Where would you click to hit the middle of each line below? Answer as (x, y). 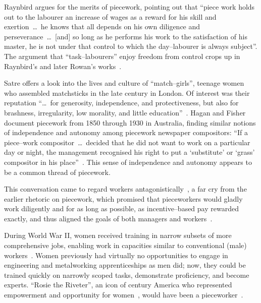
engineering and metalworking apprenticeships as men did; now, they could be (125, 265)
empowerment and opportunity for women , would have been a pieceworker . (124, 295)
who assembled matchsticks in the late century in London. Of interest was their (127, 93)
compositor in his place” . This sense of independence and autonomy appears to (128, 162)
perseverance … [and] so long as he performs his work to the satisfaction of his (126, 36)
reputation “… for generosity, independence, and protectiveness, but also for (121, 103)
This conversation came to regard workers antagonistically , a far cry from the (125, 189)
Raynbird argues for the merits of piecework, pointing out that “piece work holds (129, 7)
